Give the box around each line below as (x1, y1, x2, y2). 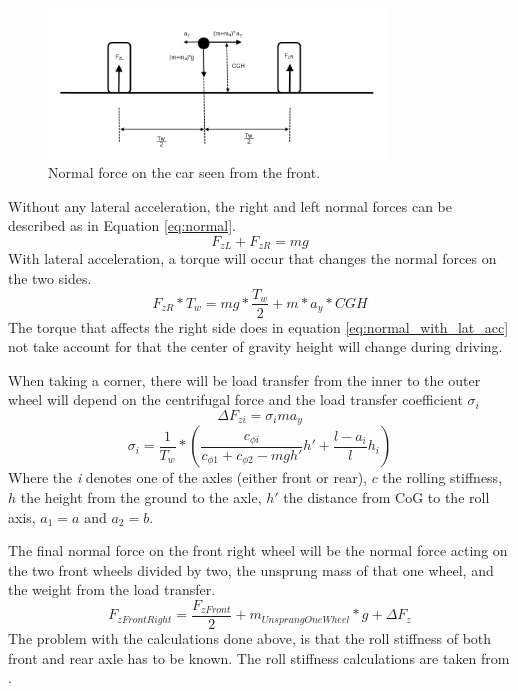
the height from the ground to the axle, (20, 487, 262, 507)
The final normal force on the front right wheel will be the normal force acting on (8, 540, 508, 561)
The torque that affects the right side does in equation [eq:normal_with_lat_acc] (8, 316, 509, 337)
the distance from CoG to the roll (283, 487, 490, 507)
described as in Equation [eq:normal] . (8, 215, 236, 236)
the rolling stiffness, (382, 467, 503, 488)
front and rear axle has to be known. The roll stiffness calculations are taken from (8, 647, 510, 668)
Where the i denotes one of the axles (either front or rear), (8, 467, 367, 488)
